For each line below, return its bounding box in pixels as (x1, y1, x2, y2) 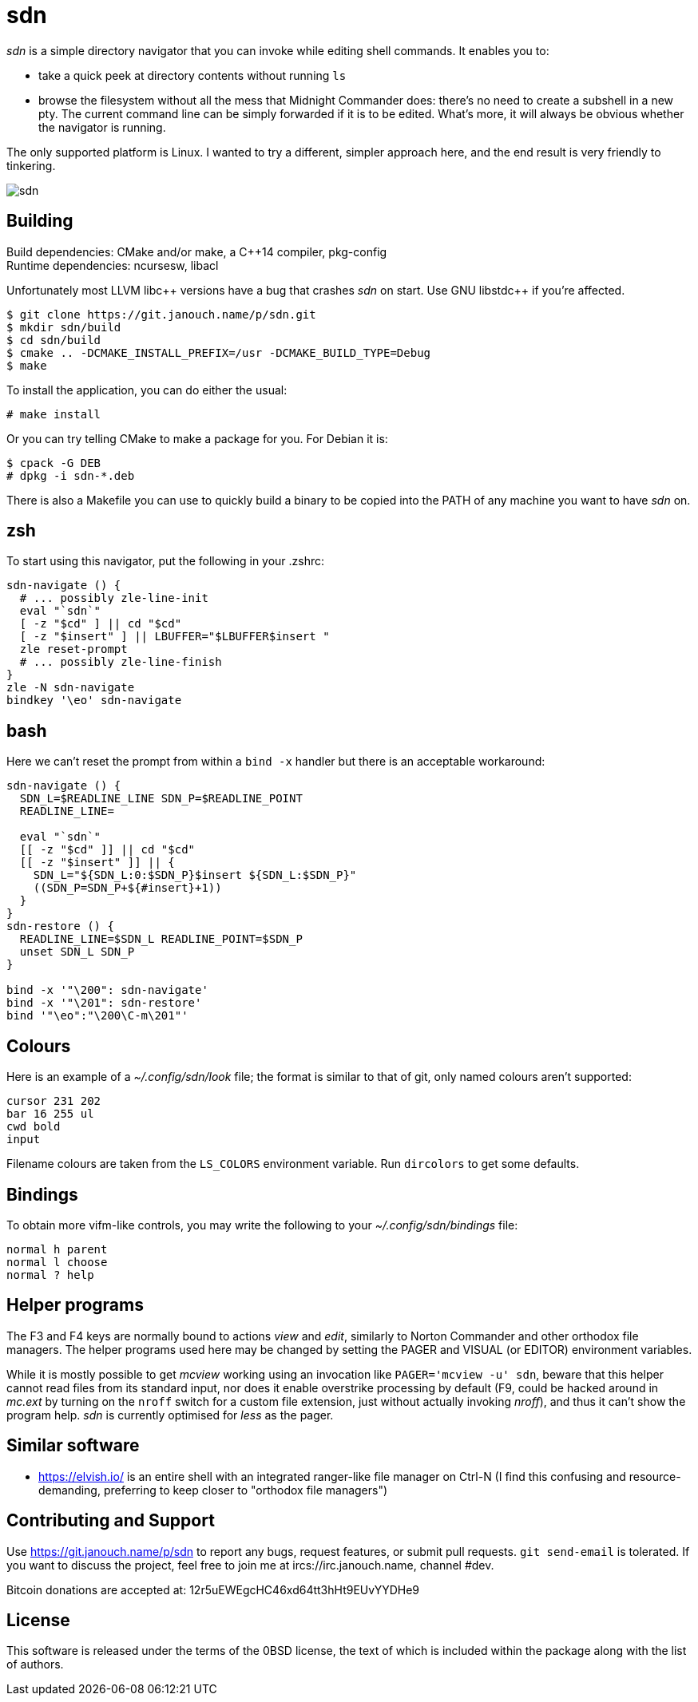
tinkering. (6, 158, 56, 172)
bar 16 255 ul (6, 1107, 94, 1121)
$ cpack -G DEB (6, 456, 101, 469)
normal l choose (6, 1255, 108, 1269)
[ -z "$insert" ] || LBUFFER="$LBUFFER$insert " (19, 630, 330, 643)
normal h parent (6, 1242, 108, 1256)
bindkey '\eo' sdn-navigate (6, 694, 182, 707)
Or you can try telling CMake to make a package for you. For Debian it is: (6, 431, 388, 445)
